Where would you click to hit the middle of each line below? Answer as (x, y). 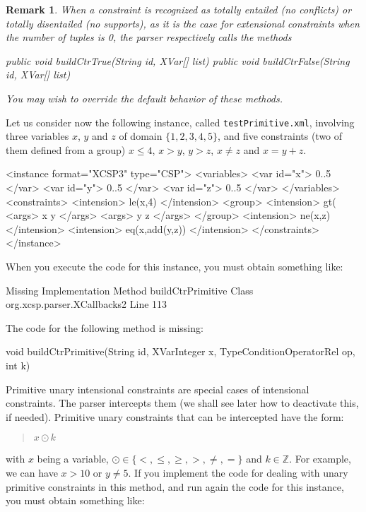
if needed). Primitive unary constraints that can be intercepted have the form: (175, 416)
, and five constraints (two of (280, 136)
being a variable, (73, 459)
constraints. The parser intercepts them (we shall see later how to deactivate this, (182, 403)
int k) (18, 365)
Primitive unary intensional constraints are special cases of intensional (158, 389)
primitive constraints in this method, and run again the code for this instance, (175, 486)
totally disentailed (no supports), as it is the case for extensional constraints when (183, 23)
